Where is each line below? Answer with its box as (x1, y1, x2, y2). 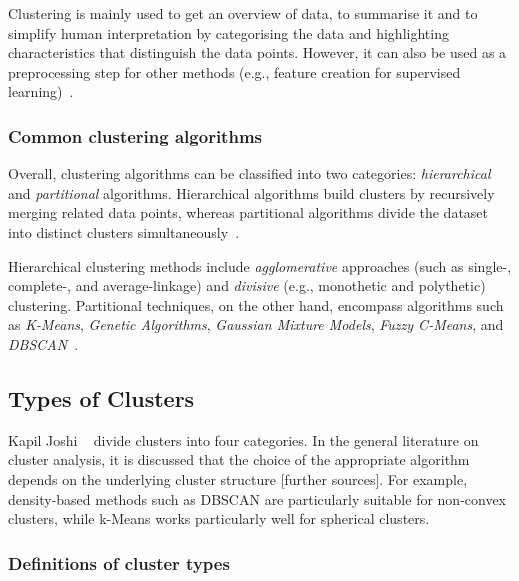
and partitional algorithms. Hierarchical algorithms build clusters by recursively (8, 182, 495, 203)
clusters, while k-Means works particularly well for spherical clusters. (8, 508, 430, 529)
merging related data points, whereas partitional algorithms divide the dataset (8, 202, 489, 223)
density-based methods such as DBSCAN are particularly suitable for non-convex (8, 488, 507, 509)
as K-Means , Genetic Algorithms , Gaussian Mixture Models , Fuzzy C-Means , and (8, 314, 504, 335)
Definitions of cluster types (8, 550, 230, 575)
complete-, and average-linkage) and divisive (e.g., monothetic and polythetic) (8, 275, 486, 296)
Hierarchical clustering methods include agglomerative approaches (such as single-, (8, 255, 512, 276)
